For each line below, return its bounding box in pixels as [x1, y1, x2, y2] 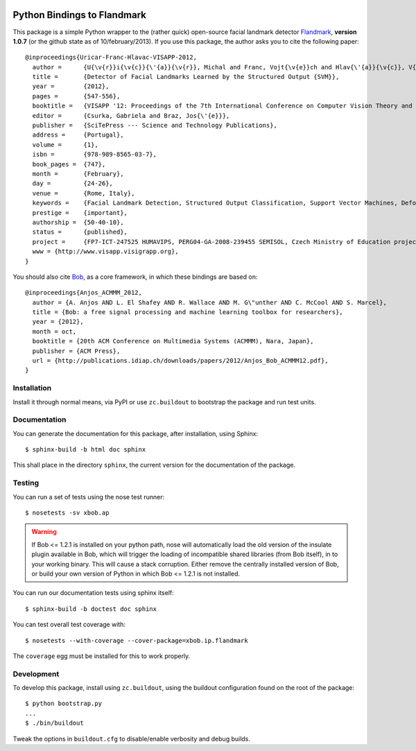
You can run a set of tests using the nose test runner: [12, 492, 165, 501]
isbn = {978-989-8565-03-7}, [32, 150, 157, 159]
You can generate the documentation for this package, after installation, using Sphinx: [12, 429, 259, 438]
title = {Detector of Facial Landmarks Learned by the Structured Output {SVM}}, [32, 73, 340, 81]
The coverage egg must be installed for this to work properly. [12, 652, 191, 660]
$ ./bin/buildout [25, 719, 84, 727]
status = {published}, [32, 228, 128, 236]
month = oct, [32, 327, 77, 336]
